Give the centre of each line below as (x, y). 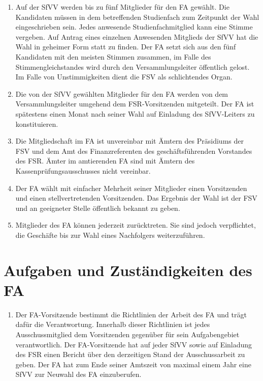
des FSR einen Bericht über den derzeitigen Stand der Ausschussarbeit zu (130, 354)
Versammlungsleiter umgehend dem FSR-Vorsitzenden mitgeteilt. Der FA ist (135, 104)
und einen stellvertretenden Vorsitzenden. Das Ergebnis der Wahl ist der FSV (136, 198)
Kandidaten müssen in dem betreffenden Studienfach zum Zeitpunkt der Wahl (137, 17)
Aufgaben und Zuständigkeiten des (128, 270)
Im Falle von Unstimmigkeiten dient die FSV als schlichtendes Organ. (124, 77)
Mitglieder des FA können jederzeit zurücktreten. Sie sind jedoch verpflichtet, (136, 225)
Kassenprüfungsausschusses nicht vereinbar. (83, 170)
